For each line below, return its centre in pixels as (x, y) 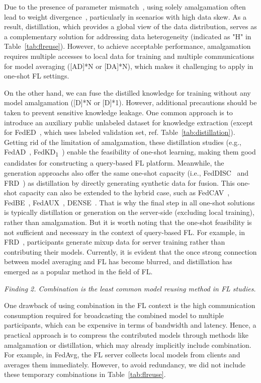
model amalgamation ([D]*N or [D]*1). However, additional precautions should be (130, 102)
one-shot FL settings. (37, 76)
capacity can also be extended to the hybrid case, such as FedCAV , (124, 193)
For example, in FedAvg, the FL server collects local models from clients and (122, 355)
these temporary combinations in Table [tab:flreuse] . (85, 374)
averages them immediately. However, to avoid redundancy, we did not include (125, 364)
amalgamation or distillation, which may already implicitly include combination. (128, 344)
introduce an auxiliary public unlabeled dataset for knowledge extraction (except (128, 122)
